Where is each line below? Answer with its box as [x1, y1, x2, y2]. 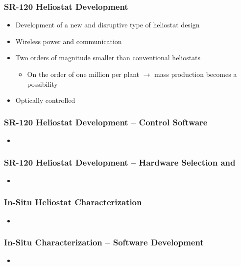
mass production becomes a [154, 69, 237, 79]
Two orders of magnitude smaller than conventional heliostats [15, 52, 201, 63]
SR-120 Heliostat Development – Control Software [4, 116, 208, 128]
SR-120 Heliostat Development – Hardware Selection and [4, 156, 236, 168]
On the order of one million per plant [27, 69, 140, 79]
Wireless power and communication [15, 36, 122, 46]
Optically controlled [15, 95, 75, 105]
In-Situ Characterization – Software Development [4, 236, 204, 248]
